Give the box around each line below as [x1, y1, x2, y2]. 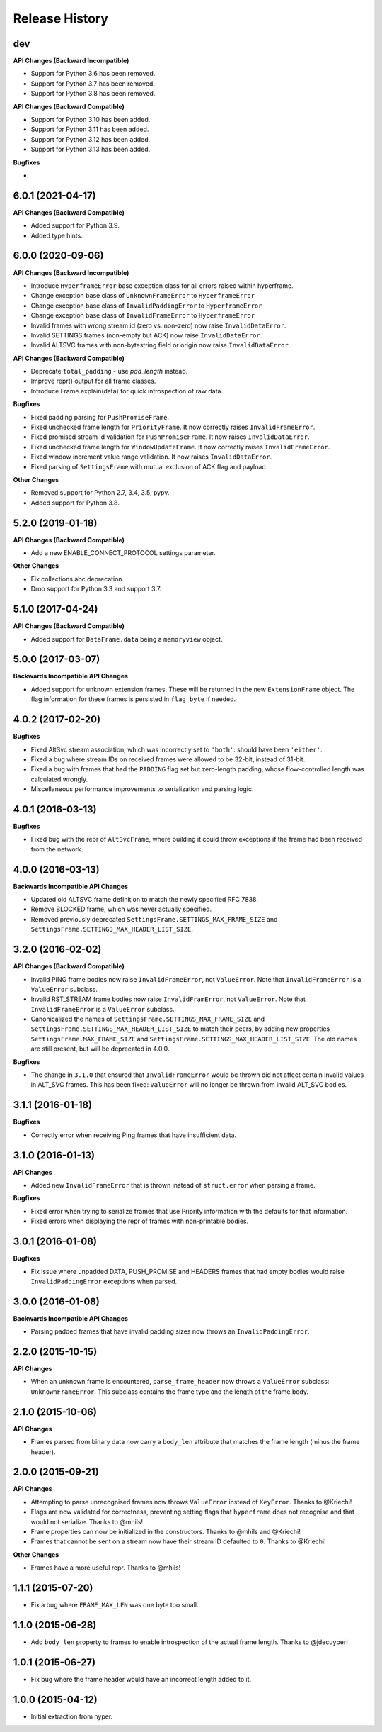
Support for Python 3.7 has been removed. [30, 79, 156, 88]
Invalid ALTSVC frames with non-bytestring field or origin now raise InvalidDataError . [30, 341, 291, 350]
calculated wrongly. [30, 775, 88, 783]
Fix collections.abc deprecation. [30, 574, 125, 583]
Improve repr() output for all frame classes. [30, 376, 156, 386]
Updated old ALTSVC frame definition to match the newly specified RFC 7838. [30, 895, 258, 904]
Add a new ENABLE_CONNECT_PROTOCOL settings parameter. [30, 549, 216, 557]
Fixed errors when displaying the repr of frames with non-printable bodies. [30, 1217, 249, 1226]
